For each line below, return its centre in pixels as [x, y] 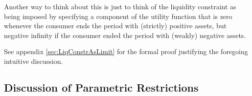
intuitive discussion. [34, 61]
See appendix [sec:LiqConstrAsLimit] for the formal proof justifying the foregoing [126, 51]
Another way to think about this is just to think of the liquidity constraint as [120, 6]
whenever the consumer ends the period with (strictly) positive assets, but [115, 26]
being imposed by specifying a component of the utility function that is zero [118, 16]
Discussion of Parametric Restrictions [101, 87]
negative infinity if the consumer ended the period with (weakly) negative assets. [125, 35]
